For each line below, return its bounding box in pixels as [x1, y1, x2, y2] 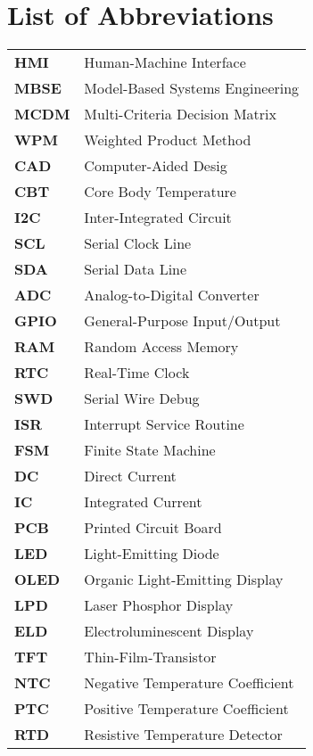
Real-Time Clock [84, 362, 190, 383]
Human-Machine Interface [84, 52, 246, 73]
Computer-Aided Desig [84, 155, 227, 177]
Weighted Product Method [84, 129, 251, 151]
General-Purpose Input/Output [84, 310, 281, 332]
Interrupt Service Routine [84, 414, 244, 435]
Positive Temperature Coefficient [84, 698, 289, 719]
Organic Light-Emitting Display [84, 569, 284, 590]
